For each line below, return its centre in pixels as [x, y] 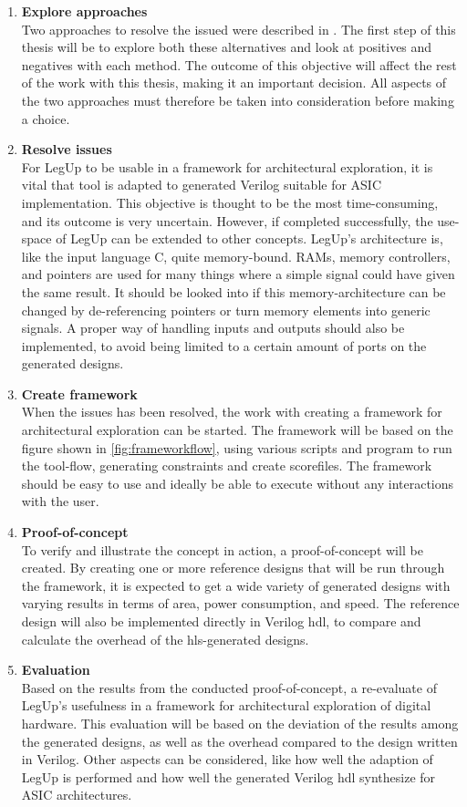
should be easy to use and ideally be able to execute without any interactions [238, 483]
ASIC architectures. [77, 795]
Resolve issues [67, 149]
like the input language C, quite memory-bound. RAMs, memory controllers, [236, 256]
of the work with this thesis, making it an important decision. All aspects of [234, 83]
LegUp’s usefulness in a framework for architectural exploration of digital [226, 705]
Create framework [79, 393]
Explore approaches [84, 11]
